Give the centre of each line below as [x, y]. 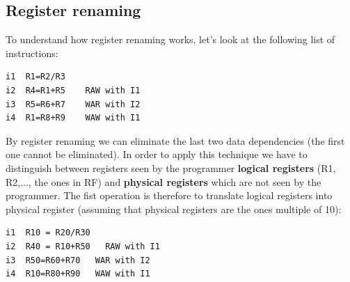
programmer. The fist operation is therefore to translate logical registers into [169, 195]
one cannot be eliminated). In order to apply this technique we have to [157, 154]
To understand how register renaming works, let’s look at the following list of [170, 39]
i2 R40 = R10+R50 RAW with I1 [83, 246]
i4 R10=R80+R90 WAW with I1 [78, 274]
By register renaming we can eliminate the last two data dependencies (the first [175, 140]
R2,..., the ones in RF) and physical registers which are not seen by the [164, 181]
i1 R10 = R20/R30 [48, 233]
